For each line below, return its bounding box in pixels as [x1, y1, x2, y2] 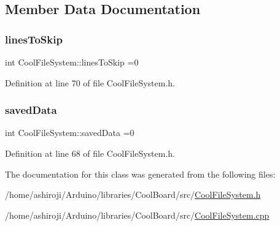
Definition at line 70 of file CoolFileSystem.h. [5, 76, 175, 89]
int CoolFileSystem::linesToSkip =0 [5, 56, 139, 68]
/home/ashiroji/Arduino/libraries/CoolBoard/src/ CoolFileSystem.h [5, 188, 261, 201]
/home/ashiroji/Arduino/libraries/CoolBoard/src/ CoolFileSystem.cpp [5, 208, 270, 221]
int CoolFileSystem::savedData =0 [5, 126, 134, 139]
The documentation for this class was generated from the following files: [5, 167, 276, 180]
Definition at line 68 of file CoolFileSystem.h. [5, 147, 175, 159]
